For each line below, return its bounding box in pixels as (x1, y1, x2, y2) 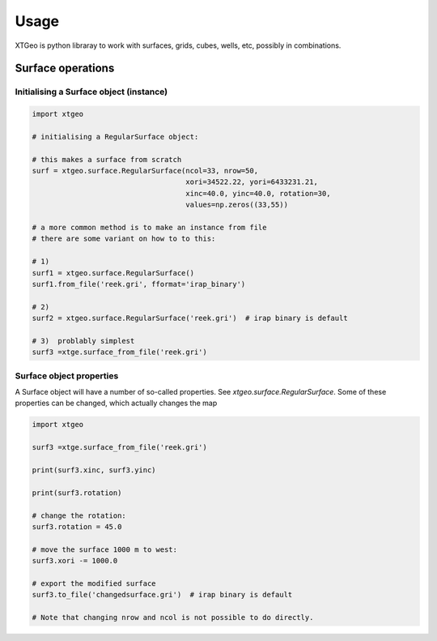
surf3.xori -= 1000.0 (32, 556, 118, 566)
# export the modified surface (32, 579, 157, 588)
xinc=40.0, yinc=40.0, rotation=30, (185, 189, 331, 198)
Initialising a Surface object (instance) (15, 86, 168, 97)
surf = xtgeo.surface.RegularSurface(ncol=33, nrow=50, (32, 166, 259, 176)
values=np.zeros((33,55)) (185, 200, 289, 210)
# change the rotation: (32, 511, 127, 520)
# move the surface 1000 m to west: (32, 545, 178, 554)
